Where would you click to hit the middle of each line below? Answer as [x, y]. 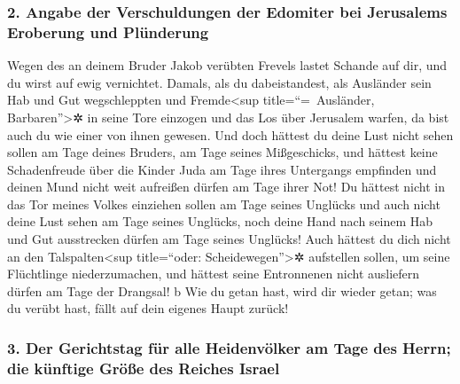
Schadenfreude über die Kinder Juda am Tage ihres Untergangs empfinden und [222, 169]
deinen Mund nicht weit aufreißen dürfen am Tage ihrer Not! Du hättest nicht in [226, 187]
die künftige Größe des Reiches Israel [144, 368]
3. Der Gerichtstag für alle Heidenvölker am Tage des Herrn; [229, 347]
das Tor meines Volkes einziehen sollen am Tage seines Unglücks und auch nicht [224, 204]
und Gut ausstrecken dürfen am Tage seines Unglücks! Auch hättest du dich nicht [229, 239]
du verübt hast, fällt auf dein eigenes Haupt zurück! [148, 308]
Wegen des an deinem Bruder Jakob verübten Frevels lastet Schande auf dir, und [227, 65]
